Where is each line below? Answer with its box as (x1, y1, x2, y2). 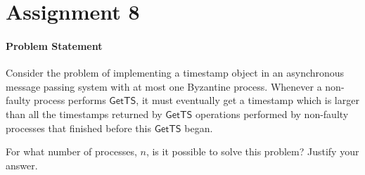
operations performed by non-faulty (195, 106, 349, 121)
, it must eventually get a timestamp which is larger (136, 93, 359, 108)
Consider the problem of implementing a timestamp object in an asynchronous (6, 65, 345, 80)
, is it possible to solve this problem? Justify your (146, 144, 359, 159)
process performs (34, 93, 106, 108)
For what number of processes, (6, 144, 137, 159)
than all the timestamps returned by (6, 106, 162, 121)
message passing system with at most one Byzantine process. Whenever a (6, 79, 322, 93)
